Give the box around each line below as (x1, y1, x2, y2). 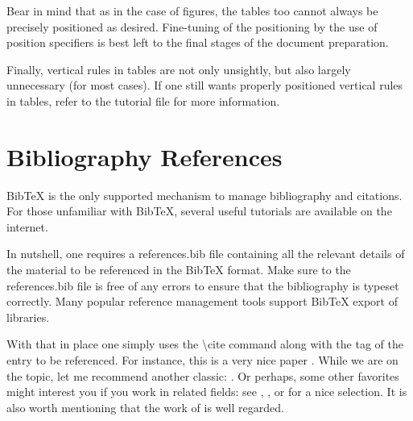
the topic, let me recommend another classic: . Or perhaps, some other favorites (6, 367, 399, 384)
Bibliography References (6, 140, 283, 173)
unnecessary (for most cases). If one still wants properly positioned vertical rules (6, 77, 403, 94)
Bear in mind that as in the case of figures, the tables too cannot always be (6, 2, 378, 19)
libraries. (6, 308, 50, 325)
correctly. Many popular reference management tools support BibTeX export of (6, 293, 398, 310)
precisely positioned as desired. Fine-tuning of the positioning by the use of (6, 18, 378, 35)
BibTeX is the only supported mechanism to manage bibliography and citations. (6, 186, 403, 203)
